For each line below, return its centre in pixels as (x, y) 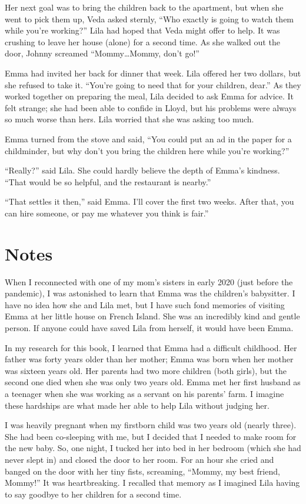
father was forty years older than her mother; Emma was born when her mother (149, 359)
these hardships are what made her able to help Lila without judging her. (137, 405)
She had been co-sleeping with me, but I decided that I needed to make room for (151, 436)
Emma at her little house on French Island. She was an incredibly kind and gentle (152, 316)
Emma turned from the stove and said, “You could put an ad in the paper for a (148, 138)
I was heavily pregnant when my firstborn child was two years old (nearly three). (151, 425)
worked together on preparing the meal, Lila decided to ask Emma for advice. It (149, 96)
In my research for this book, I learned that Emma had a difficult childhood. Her (151, 347)
